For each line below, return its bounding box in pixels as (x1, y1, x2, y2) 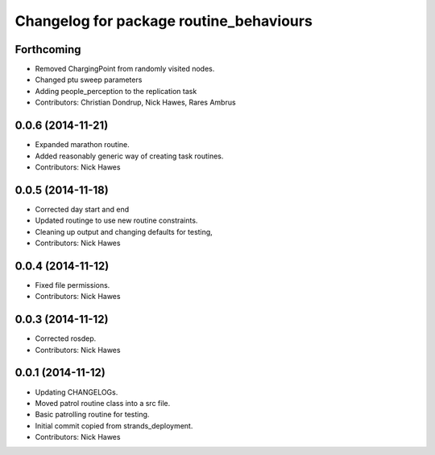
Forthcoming (14, 43, 81, 56)
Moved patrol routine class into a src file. (35, 398, 171, 408)
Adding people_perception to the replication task (35, 86, 197, 96)
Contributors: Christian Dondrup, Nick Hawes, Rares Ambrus (35, 97, 237, 108)
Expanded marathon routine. (35, 140, 130, 150)
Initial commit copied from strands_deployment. (35, 420, 193, 430)
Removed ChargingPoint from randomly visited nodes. (35, 64, 215, 74)
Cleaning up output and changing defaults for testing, (35, 227, 213, 236)
